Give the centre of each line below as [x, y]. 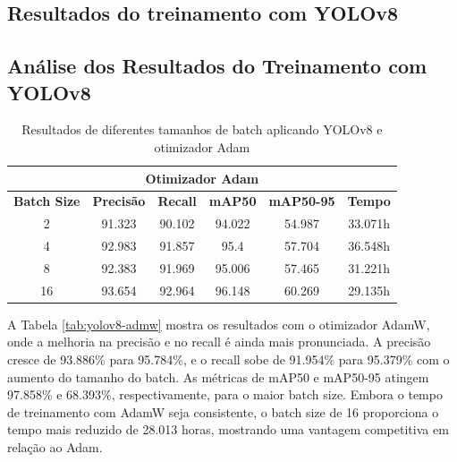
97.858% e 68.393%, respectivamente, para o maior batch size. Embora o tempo [225, 394]
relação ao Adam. [55, 447]
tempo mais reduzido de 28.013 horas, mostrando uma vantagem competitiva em [228, 429]
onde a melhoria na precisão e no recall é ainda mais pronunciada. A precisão [219, 342]
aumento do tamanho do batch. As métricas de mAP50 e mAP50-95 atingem [218, 376]
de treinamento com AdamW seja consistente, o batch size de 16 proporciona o [223, 411]
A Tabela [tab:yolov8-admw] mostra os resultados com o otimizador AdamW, [219, 324]
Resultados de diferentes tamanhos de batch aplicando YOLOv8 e [202, 129]
